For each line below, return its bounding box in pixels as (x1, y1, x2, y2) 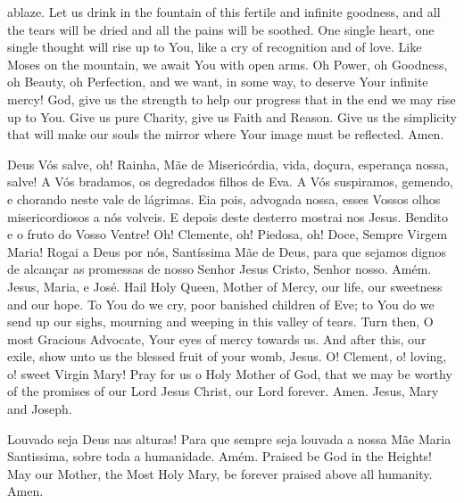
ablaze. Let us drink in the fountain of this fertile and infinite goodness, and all (7, 3, 441, 21)
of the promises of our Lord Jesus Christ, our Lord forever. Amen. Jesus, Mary (7, 382, 439, 400)
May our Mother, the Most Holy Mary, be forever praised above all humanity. (7, 464, 433, 482)
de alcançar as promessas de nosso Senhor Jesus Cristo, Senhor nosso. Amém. (7, 260, 432, 278)
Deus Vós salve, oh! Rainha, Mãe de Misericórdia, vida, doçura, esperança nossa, (7, 154, 449, 173)
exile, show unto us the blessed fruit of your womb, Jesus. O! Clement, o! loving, (7, 347, 447, 366)
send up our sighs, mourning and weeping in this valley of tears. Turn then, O (7, 312, 434, 331)
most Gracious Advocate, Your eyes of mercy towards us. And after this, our (7, 329, 427, 348)
